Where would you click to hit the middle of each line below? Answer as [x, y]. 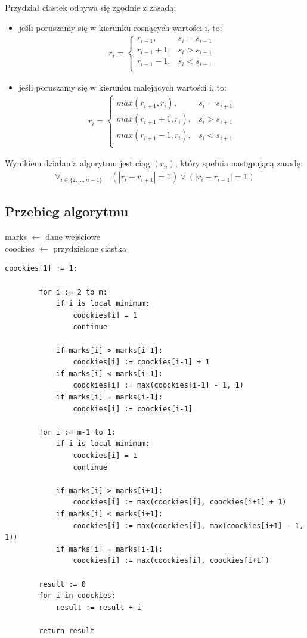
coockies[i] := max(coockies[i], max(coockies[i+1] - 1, [188, 526]
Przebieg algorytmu [67, 211]
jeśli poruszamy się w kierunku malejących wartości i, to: [123, 87]
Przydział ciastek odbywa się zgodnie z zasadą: [91, 7]
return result [67, 631]
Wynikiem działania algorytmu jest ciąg [77, 163]
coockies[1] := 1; [41, 269]
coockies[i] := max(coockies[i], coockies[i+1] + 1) [180, 502]
